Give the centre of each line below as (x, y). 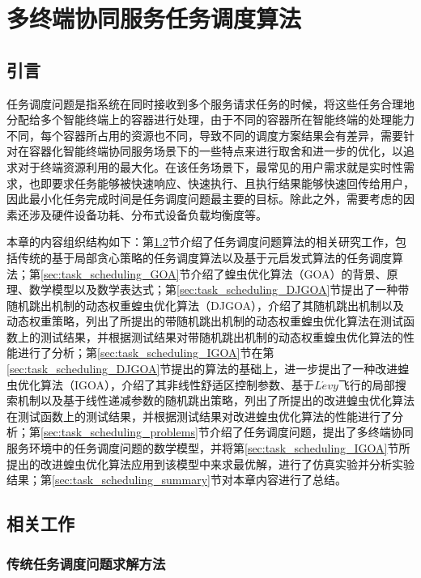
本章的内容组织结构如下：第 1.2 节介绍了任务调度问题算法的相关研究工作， (201, 242)
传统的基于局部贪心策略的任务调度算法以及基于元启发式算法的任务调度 (204, 257)
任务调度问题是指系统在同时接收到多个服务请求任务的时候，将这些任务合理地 (210, 103)
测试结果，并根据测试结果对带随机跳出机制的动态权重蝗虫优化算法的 (221, 336)
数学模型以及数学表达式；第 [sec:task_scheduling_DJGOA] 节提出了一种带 (219, 289)
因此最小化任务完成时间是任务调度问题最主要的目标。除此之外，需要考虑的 (205, 199)
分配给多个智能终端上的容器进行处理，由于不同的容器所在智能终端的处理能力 (210, 119)
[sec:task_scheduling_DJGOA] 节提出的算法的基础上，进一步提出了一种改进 (202, 369)
